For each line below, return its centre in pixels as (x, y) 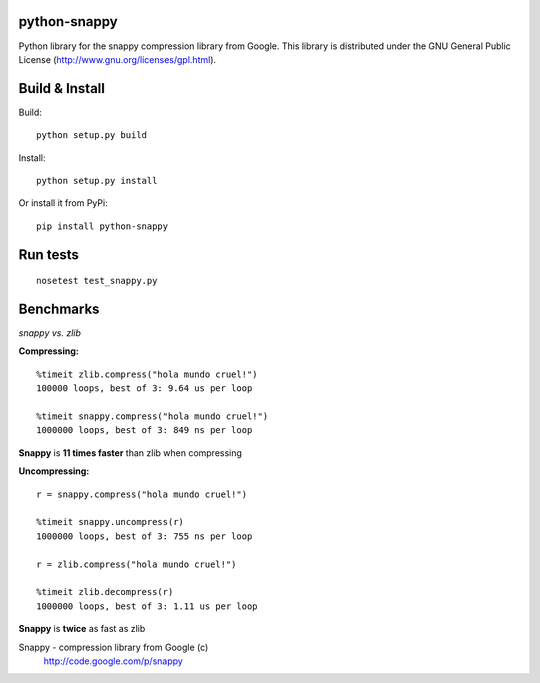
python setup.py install (97, 180)
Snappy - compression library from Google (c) (113, 647)
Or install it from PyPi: (63, 203)
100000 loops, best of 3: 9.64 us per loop (144, 388)
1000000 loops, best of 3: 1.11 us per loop (147, 606)
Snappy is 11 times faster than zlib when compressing (130, 452)
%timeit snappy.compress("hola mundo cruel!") (152, 416)
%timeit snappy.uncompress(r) (110, 522)
